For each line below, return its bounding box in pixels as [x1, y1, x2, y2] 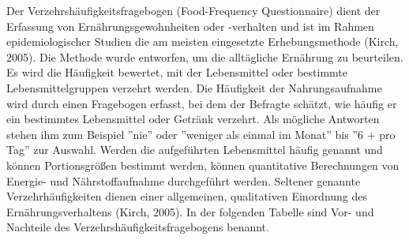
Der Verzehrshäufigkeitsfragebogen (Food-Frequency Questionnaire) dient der [6, 2, 381, 18]
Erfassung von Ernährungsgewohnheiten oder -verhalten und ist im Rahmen [6, 17, 374, 34]
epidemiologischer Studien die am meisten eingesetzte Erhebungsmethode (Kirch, [6, 33, 399, 50]
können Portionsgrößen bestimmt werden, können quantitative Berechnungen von [6, 156, 400, 173]
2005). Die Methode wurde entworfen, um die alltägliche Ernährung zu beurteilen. [6, 48, 403, 65]
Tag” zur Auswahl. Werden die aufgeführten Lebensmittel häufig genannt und [6, 141, 383, 158]
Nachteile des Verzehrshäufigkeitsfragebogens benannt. [6, 219, 269, 235]
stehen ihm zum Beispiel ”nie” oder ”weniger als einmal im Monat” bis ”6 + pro [6, 126, 396, 142]
